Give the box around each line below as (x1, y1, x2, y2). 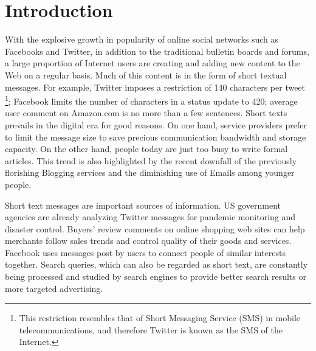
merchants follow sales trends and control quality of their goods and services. (5, 234, 292, 247)
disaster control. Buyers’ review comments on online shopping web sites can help (5, 222, 305, 235)
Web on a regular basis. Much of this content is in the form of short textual (5, 68, 287, 81)
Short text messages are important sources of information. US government (5, 198, 281, 211)
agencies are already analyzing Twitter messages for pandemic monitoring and (5, 210, 296, 223)
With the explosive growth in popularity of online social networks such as (5, 33, 279, 46)
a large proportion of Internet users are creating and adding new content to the (5, 57, 300, 69)
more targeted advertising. (5, 282, 103, 294)
